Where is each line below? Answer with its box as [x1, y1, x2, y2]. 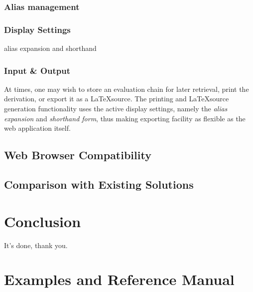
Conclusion [4, 211, 81, 231]
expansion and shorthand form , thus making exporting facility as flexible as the [4, 113, 246, 123]
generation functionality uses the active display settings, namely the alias [4, 103, 228, 114]
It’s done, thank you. [4, 240, 68, 250]
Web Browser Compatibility [4, 147, 151, 163]
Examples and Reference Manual [4, 269, 235, 290]
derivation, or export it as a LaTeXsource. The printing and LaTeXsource [4, 93, 229, 104]
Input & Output [4, 64, 71, 76]
